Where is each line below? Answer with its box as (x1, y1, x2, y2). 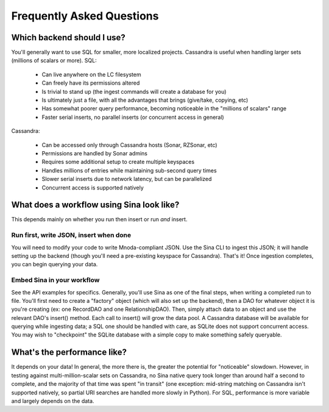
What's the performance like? (11, 347, 127, 358)
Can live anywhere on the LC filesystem (41, 71, 141, 78)
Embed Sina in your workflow (11, 276, 100, 285)
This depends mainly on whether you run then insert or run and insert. (11, 216, 188, 223)
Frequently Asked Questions (11, 9, 159, 23)
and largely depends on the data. (11, 397, 94, 405)
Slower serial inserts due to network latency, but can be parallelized (41, 176, 212, 183)
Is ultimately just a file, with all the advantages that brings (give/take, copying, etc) (41, 96, 249, 104)
